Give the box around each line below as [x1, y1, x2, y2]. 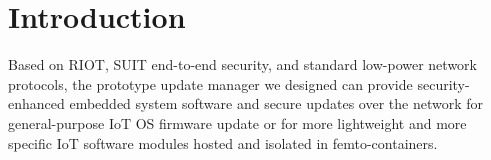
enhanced [8, 93, 65, 114]
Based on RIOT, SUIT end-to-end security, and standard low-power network [8, 54, 477, 75]
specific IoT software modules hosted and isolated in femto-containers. [8, 132, 438, 153]
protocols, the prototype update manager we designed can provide [8, 73, 413, 94]
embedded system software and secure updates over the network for [69, 93, 483, 114]
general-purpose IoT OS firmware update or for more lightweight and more [8, 112, 467, 133]
